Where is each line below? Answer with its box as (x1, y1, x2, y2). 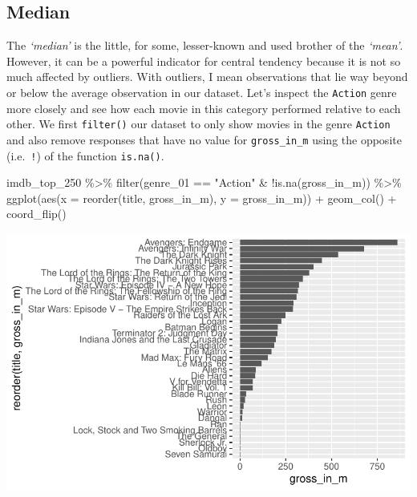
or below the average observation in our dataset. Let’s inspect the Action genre (6, 83, 397, 100)
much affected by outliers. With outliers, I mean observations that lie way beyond (6, 68, 408, 85)
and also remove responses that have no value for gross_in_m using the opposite (6, 131, 402, 147)
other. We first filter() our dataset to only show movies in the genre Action (6, 115, 391, 132)
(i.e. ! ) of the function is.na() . (6, 147, 164, 164)
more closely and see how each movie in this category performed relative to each (6, 99, 401, 116)
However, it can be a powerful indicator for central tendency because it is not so (6, 52, 401, 69)
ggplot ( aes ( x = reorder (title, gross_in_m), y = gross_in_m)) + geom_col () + (6, 189, 397, 206)
